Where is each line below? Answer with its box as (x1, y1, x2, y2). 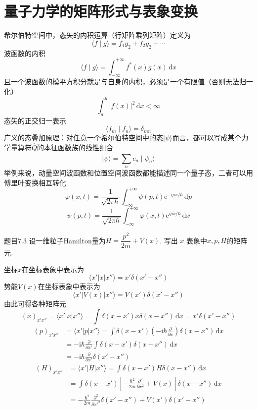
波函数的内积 (4, 48, 45, 58)
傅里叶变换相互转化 (4, 177, 66, 187)
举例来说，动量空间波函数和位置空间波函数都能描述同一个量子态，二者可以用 (4, 168, 253, 178)
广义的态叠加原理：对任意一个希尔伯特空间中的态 (4, 132, 163, 143)
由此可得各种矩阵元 (4, 298, 66, 308)
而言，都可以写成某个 (172, 132, 242, 143)
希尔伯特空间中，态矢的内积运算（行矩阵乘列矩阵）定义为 (4, 30, 191, 40)
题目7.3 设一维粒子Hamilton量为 (4, 235, 106, 245)
